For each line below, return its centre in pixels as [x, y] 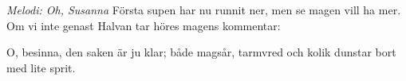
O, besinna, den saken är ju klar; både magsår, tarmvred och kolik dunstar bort [201, 52]
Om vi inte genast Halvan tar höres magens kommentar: [144, 25]
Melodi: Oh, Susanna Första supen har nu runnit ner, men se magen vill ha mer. [204, 10]
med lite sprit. [41, 67]
